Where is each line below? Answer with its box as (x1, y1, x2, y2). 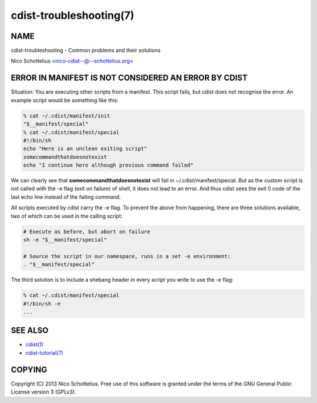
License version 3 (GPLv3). (11, 388, 76, 395)
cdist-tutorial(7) (25, 349, 63, 356)
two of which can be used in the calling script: (11, 212, 123, 219)
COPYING (11, 365, 48, 375)
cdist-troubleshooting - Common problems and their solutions (11, 47, 161, 54)
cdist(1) (25, 341, 43, 348)
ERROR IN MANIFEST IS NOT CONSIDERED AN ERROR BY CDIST (11, 73, 248, 83)
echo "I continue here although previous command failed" (23, 162, 194, 169)
